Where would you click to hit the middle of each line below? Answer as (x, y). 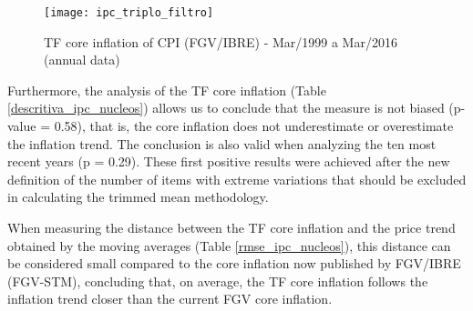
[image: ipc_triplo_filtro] (129, 13)
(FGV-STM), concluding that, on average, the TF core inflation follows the (218, 281)
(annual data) (82, 60)
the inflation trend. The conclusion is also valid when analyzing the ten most (222, 143)
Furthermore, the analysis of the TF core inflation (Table (167, 90)
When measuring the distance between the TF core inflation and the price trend (231, 227)
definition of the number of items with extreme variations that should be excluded (237, 179)
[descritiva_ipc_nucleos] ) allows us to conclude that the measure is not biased (226, 108)
